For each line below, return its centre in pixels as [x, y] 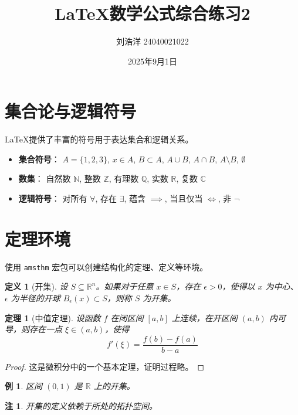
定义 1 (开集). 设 [36, 286]
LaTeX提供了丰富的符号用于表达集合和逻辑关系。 [99, 139]
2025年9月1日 [153, 61]
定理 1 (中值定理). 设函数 [53, 317]
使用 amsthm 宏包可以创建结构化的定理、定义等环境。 [106, 266]
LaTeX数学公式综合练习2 [153, 13]
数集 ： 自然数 [45, 178]
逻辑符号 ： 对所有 [53, 198]
